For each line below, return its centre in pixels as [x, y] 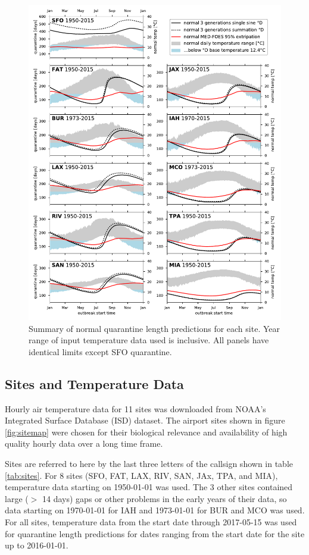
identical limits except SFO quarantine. [100, 351]
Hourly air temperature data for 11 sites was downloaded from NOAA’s [135, 408]
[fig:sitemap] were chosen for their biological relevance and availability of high [146, 432]
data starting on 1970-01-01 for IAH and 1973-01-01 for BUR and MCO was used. [155, 510]
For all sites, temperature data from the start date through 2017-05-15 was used [151, 522]
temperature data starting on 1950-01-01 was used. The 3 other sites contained [149, 487]
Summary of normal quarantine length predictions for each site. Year [154, 328]
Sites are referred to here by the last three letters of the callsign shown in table [149, 464]
